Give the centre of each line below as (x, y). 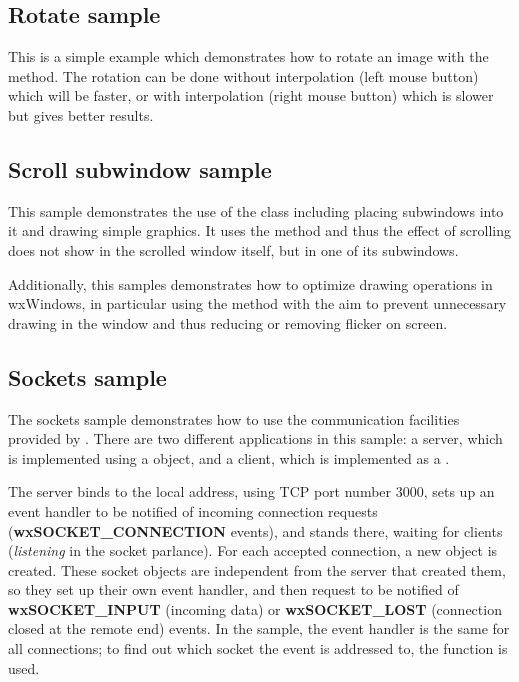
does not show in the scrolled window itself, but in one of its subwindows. (233, 249)
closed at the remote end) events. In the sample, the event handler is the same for (259, 628)
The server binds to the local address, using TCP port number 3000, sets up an (251, 491)
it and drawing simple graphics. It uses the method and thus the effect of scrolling (260, 230)
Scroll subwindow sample (140, 168)
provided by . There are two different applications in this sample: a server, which (255, 438)
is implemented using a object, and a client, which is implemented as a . (229, 457)
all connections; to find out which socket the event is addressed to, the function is (258, 648)
